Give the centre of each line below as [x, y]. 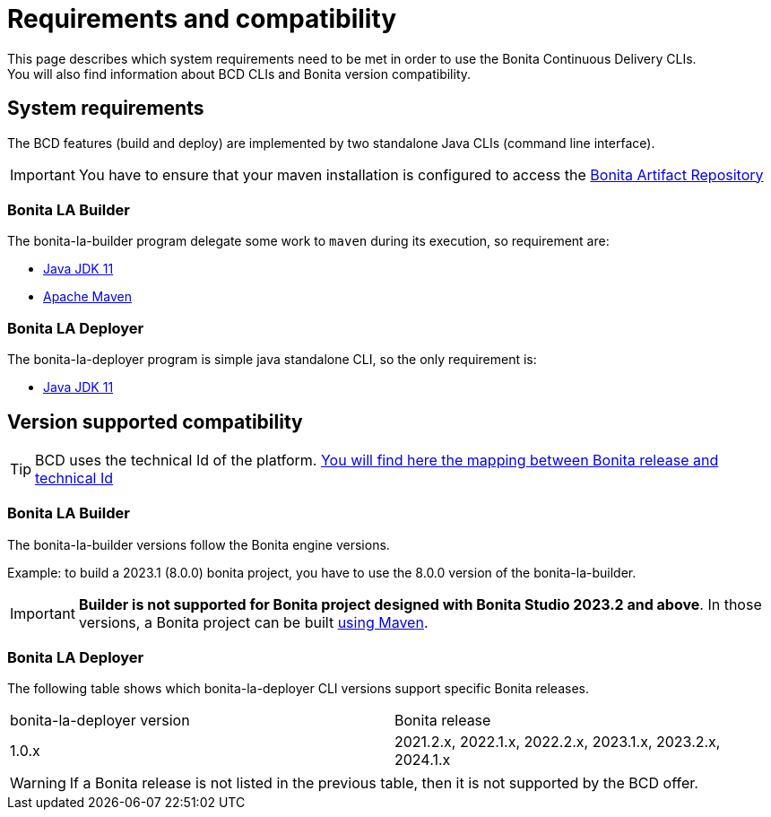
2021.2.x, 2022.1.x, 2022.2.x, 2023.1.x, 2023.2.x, [558, 742]
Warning [38, 783]
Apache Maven [87, 297]
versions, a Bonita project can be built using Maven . [253, 622]
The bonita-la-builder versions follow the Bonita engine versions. [199, 544]
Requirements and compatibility [202, 19]
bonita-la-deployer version [100, 721]
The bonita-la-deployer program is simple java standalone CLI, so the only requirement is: [272, 360]
